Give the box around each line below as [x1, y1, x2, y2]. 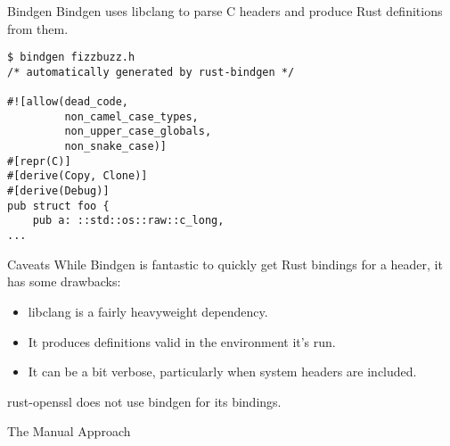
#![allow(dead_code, [7, 95, 129, 109]
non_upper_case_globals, [64, 125, 212, 138]
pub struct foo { [7, 199, 110, 212]
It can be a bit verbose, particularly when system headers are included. [28, 362, 417, 381]
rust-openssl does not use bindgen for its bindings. [7, 392, 282, 410]
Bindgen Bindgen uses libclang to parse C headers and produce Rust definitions [7, 2, 443, 20]
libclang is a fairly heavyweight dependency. [28, 301, 268, 320]
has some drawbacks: [7, 272, 121, 291]
